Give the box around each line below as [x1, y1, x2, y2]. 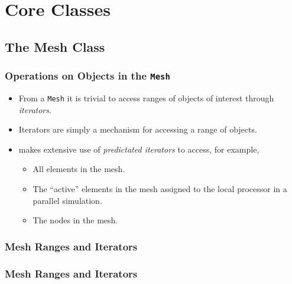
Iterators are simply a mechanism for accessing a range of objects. [18, 123, 257, 136]
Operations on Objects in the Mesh [5, 68, 170, 83]
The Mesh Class [5, 37, 105, 55]
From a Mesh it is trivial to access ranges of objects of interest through [18, 91, 274, 104]
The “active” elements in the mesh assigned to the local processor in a [33, 182, 287, 194]
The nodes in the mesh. [33, 214, 118, 226]
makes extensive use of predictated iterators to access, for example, [18, 143, 259, 155]
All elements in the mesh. [33, 163, 125, 175]
